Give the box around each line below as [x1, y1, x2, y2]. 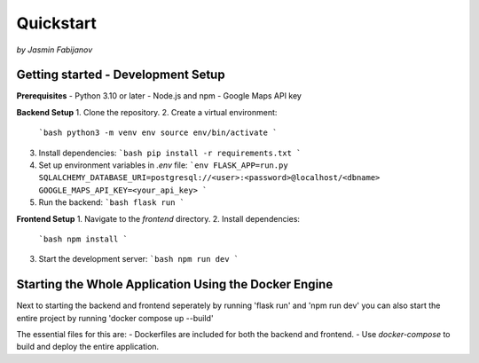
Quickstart [16, 13, 98, 33]
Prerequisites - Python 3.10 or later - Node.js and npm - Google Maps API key [16, 91, 302, 101]
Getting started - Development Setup [16, 67, 225, 83]
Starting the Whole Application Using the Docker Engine [16, 277, 334, 292]
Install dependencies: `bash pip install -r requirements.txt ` [38, 147, 302, 158]
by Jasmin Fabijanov [16, 44, 93, 55]
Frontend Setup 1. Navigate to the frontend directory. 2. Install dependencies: [16, 213, 301, 224]
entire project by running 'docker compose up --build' [16, 312, 214, 323]
